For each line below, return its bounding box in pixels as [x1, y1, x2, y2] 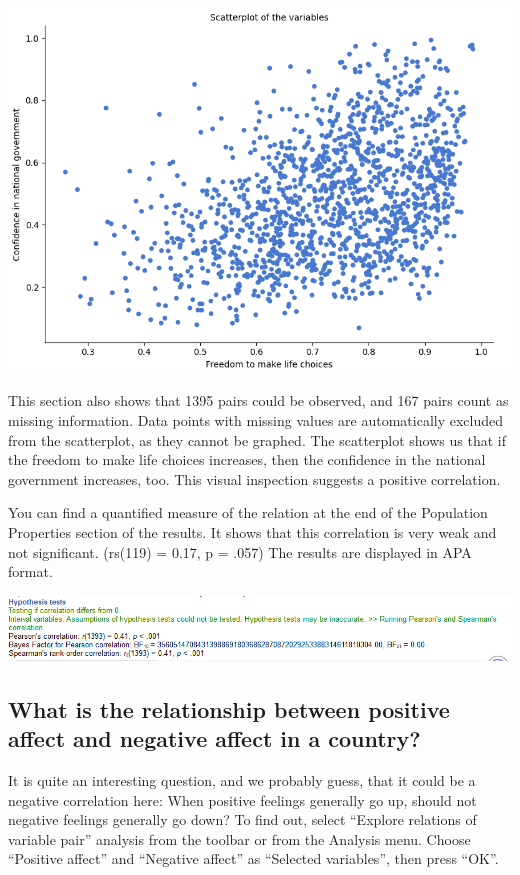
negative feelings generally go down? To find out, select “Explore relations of [8, 809, 477, 830]
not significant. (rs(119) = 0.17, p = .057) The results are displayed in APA [8, 541, 472, 562]
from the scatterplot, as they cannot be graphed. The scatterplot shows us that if [8, 429, 506, 450]
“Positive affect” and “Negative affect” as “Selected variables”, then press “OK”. [8, 848, 499, 869]
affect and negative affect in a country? [8, 723, 421, 754]
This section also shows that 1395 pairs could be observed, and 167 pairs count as [8, 390, 509, 411]
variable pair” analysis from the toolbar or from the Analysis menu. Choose [8, 828, 471, 849]
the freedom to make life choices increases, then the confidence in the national [8, 449, 486, 470]
